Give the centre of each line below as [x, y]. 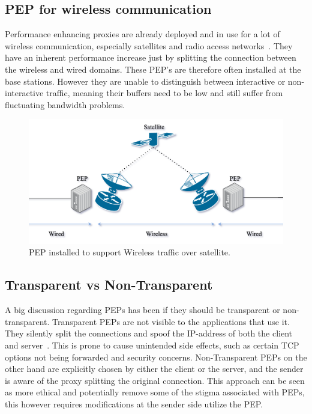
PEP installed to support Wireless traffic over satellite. [130, 252]
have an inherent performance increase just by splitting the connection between [151, 57]
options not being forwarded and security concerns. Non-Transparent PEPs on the [156, 357]
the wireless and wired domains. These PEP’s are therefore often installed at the [153, 69]
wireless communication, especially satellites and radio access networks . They [149, 45]
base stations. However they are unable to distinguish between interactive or [145, 81]
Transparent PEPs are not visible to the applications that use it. [171, 321]
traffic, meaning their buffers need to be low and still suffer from [164, 93]
